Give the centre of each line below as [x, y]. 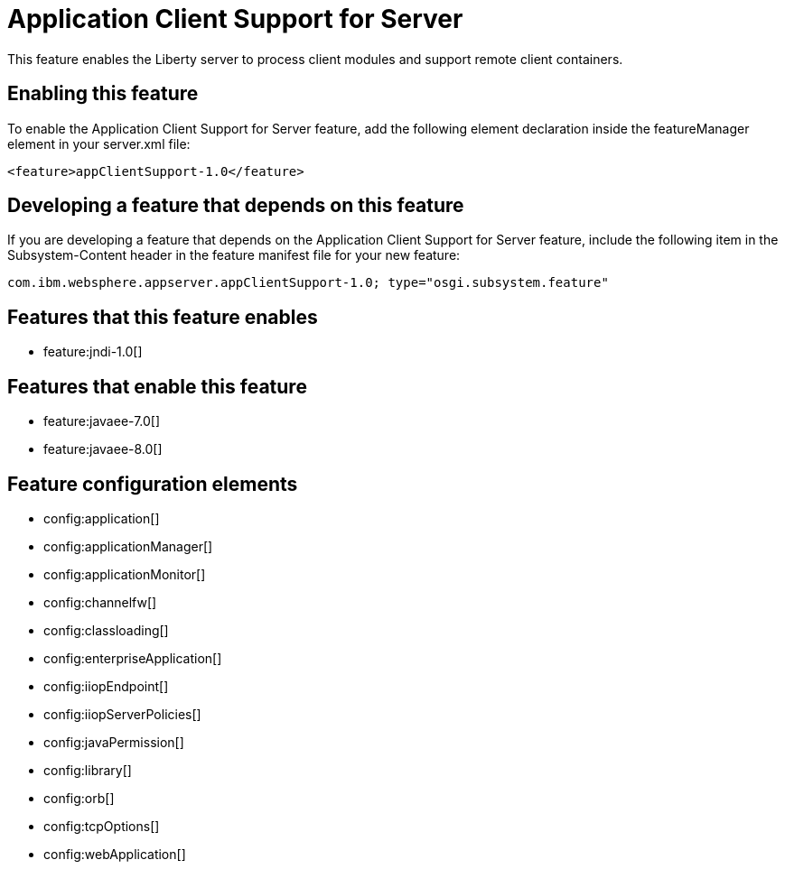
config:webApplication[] [115, 854]
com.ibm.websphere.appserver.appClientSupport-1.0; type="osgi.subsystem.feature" [308, 283]
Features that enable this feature [157, 386]
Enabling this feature [103, 94]
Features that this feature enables [163, 317]
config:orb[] [79, 798]
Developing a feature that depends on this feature [236, 206]
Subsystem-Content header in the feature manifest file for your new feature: [234, 255]
